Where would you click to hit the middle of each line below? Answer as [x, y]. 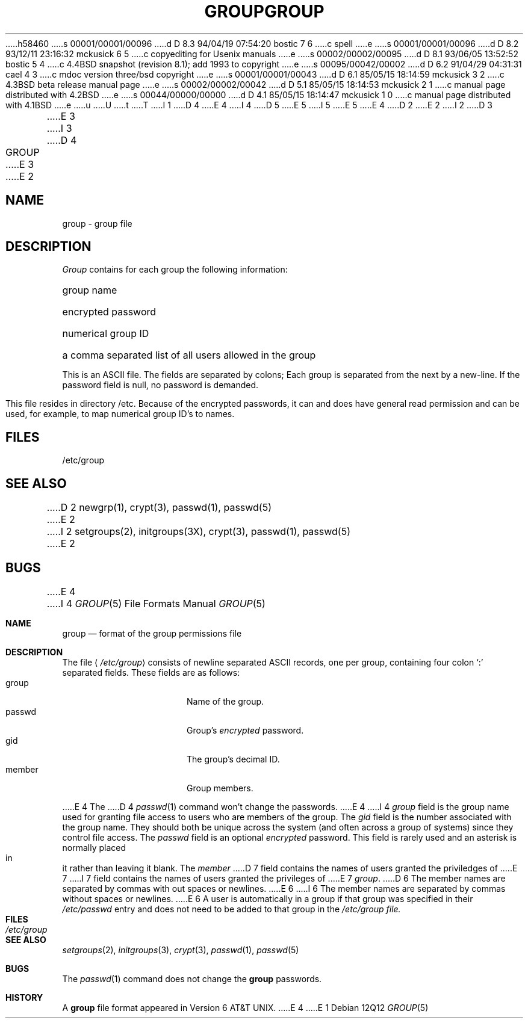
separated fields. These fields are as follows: [151, 672]
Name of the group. [225, 701]
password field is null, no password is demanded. [160, 385]
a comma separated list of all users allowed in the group [189, 355]
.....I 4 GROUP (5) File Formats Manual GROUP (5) [156, 603]
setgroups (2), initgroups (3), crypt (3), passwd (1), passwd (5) [181, 950]
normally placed [94, 847]
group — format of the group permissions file [152, 633]
